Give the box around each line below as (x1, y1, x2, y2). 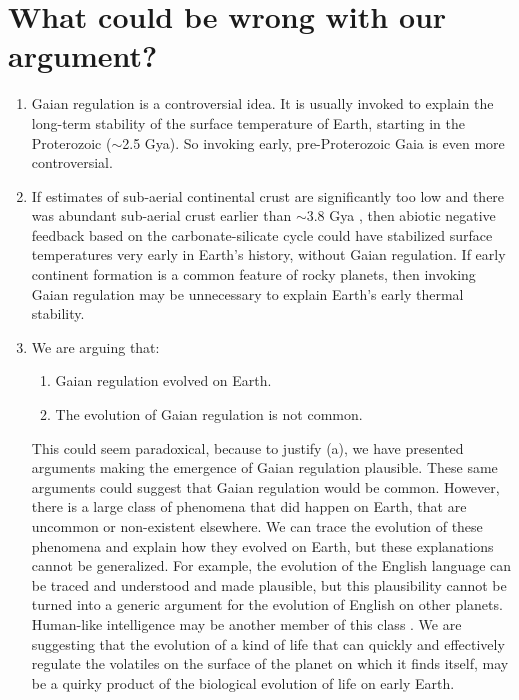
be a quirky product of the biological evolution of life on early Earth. (31, 672, 455, 693)
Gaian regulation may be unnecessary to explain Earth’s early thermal (31, 283, 464, 304)
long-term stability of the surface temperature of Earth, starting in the (31, 112, 465, 133)
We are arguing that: (31, 336, 160, 357)
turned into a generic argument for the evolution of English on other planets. (31, 594, 503, 615)
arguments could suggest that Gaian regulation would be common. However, (31, 476, 500, 497)
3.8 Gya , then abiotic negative (306, 205, 496, 226)
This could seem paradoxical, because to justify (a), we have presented (31, 437, 464, 458)
